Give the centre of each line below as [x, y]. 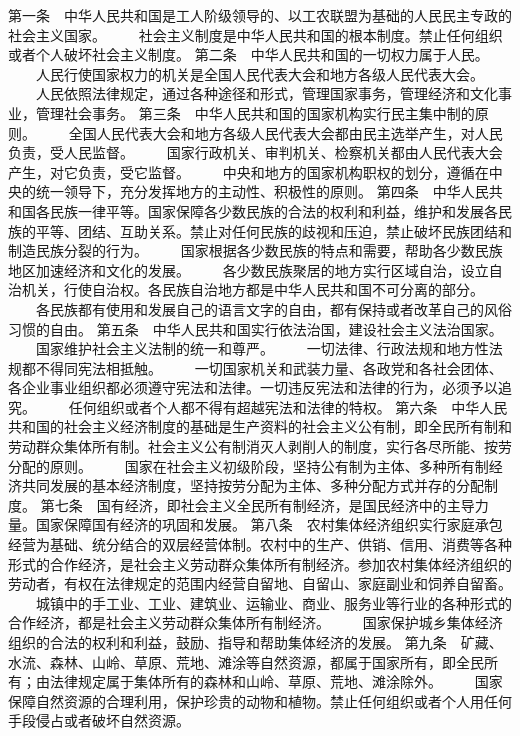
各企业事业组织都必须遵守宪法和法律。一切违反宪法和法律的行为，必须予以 [253, 387]
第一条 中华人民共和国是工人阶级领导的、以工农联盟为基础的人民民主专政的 [260, 15]
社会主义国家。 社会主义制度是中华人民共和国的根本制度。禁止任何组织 [255, 34]
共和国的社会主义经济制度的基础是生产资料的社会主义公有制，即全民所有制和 [260, 426]
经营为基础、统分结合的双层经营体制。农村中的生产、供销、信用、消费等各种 [260, 544]
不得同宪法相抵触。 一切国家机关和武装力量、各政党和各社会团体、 [269, 367]
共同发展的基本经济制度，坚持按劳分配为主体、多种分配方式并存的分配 [252, 485]
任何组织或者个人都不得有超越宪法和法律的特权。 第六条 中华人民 [288, 406]
